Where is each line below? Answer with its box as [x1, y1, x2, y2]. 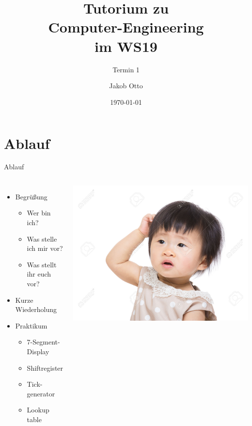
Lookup [27, 405, 49, 415]
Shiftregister [27, 362, 63, 373]
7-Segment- [27, 337, 60, 347]
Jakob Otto [109, 81, 143, 91]
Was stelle [27, 233, 57, 244]
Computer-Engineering [48, 17, 204, 37]
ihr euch [27, 269, 51, 279]
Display [27, 346, 49, 356]
